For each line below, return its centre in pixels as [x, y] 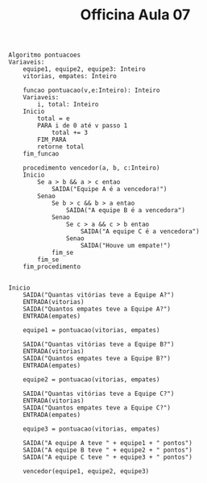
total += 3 [70, 133]
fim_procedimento [52, 267]
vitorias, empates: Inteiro [70, 77]
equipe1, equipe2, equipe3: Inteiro [85, 69]
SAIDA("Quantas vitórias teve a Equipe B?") [99, 344]
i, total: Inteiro [68, 105]
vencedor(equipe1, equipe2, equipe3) [86, 472]
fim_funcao [41, 154]
